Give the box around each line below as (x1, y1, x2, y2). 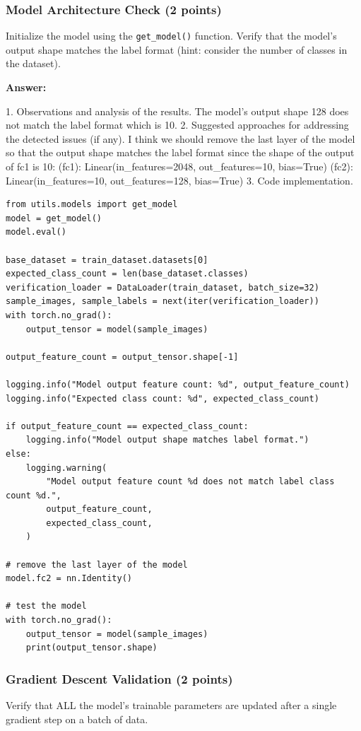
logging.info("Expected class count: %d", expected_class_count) (6, 393, 319, 404)
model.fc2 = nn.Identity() (6, 573, 132, 584)
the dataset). (6, 56, 61, 71)
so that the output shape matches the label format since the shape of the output (6, 145, 355, 160)
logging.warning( (25, 462, 107, 473)
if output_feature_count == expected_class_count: (6, 421, 249, 431)
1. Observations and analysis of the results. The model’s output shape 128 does (6, 103, 349, 118)
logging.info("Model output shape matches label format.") (25, 435, 309, 445)
